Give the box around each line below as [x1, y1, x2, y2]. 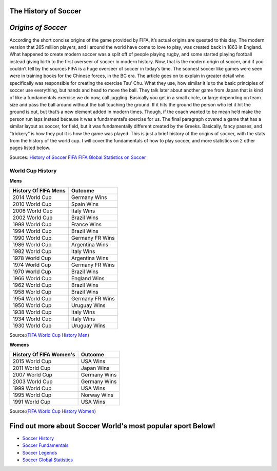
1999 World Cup [12, 385, 52, 392]
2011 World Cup [12, 365, 51, 372]
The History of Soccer [9, 7, 82, 15]
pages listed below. [9, 144, 51, 151]
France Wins [71, 221, 102, 228]
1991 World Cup [12, 398, 51, 406]
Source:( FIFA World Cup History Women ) [9, 408, 96, 414]
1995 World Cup [12, 391, 52, 398]
